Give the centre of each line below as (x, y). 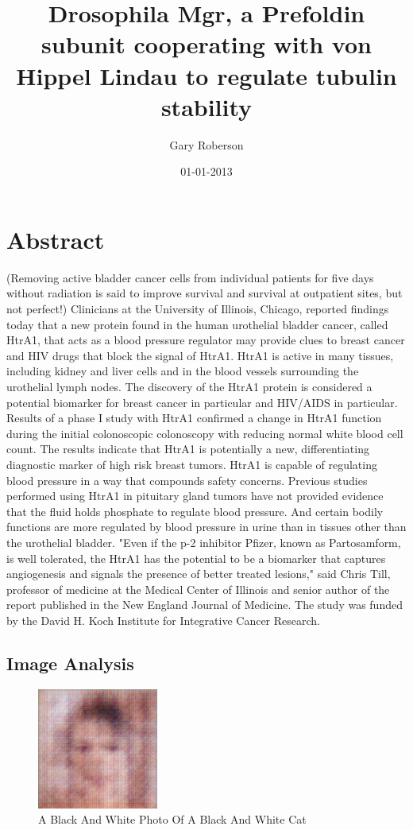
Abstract (56, 239)
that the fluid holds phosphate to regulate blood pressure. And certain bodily (195, 511)
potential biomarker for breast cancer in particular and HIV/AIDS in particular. (202, 402)
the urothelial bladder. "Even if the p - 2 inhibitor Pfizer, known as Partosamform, (204, 542)
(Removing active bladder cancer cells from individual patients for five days (190, 277)
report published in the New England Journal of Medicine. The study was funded (205, 605)
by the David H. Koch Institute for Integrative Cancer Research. (164, 620)
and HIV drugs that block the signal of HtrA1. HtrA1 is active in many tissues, (200, 355)
